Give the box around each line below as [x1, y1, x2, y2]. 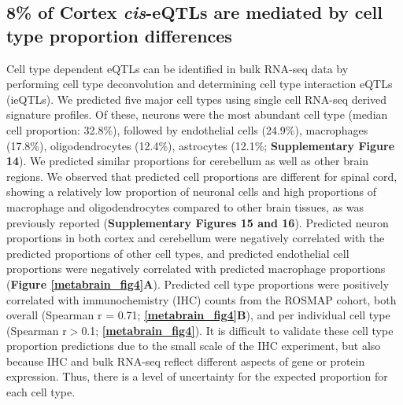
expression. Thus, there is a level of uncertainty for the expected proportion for [6, 368, 388, 385]
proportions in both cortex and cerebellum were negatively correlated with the [6, 230, 385, 246]
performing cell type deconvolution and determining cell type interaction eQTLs [6, 75, 393, 92]
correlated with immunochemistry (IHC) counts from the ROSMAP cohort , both [6, 291, 397, 307]
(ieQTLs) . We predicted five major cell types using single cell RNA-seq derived [6, 90, 387, 107]
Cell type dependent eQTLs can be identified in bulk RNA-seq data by [6, 60, 349, 76]
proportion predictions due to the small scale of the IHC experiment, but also [6, 337, 381, 354]
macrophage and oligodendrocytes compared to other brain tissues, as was [6, 198, 364, 215]
